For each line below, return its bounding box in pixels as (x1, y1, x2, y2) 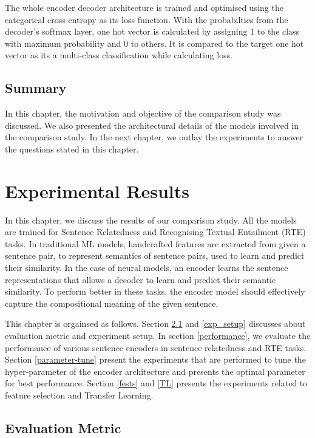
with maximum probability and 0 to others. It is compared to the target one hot (5, 36, 304, 49)
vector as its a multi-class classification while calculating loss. (5, 49, 233, 61)
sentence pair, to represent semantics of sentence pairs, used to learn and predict (5, 249, 305, 262)
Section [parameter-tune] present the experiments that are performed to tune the (5, 353, 306, 366)
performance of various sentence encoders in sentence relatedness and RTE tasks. (5, 341, 307, 354)
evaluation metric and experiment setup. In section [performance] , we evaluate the (5, 329, 311, 342)
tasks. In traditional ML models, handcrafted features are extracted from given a (5, 237, 306, 250)
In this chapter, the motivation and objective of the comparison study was (5, 107, 281, 120)
